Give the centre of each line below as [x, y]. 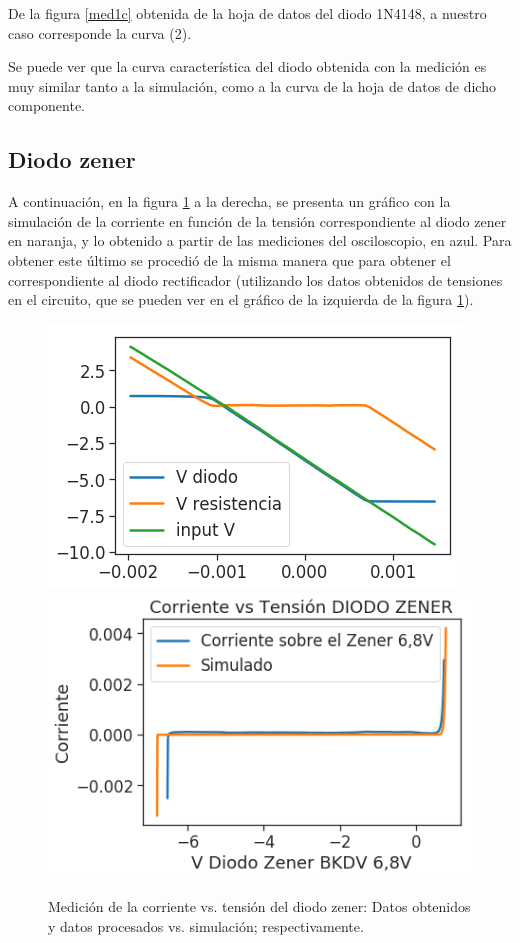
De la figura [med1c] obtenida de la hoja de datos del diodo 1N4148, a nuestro [247, 13]
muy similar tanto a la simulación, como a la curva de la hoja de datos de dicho [252, 85]
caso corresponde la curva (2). [100, 32]
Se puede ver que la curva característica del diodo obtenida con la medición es [247, 66]
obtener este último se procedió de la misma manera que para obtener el [229, 259]
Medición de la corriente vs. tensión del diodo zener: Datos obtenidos [259, 906]
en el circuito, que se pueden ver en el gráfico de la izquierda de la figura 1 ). [241, 299]
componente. [46, 105]
